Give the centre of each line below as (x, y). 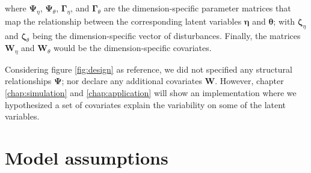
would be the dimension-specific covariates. (132, 48)
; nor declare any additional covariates (132, 81)
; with (284, 21)
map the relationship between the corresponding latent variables (123, 21)
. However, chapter (249, 81)
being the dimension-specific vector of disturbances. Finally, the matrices (166, 35)
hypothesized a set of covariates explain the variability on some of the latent (146, 104)
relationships (28, 81)
